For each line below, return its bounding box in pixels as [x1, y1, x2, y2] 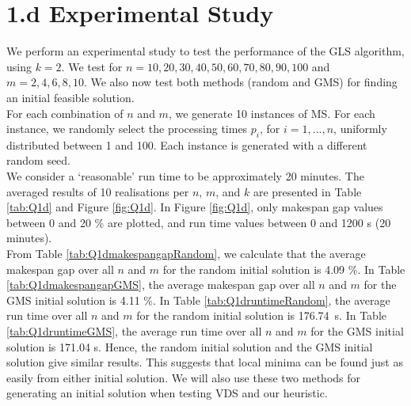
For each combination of [6, 104, 124, 121]
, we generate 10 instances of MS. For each [168, 104, 375, 121]
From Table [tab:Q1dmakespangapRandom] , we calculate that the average [6, 245, 366, 262]
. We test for [61, 58, 123, 74]
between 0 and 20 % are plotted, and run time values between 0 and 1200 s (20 [6, 214, 391, 230]
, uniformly [333, 120, 387, 137]
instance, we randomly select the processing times [6, 120, 248, 137]
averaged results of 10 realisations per [6, 183, 189, 199]
